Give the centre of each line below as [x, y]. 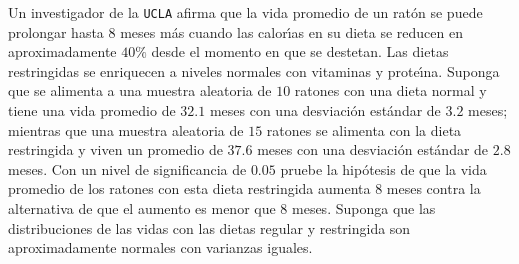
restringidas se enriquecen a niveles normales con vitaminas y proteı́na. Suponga [254, 70]
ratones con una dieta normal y [390, 90]
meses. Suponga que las [364, 208]
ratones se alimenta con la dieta [364, 129]
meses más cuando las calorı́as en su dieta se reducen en [291, 31]
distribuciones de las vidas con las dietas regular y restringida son [209, 227]
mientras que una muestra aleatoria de [126, 129]
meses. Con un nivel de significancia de [127, 168]
